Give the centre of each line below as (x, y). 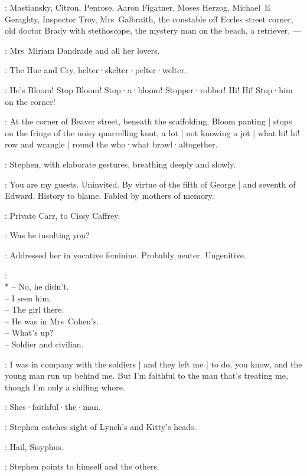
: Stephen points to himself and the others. (82, 466)
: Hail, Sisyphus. (34, 446)
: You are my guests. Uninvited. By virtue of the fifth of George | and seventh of (150, 184)
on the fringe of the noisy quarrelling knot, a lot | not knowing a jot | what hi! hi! (152, 132)
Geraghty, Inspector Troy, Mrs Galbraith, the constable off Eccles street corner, (149, 19)
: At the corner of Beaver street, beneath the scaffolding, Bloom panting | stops (148, 121)
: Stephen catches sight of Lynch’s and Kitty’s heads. (101, 427)
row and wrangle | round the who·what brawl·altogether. (111, 144)
